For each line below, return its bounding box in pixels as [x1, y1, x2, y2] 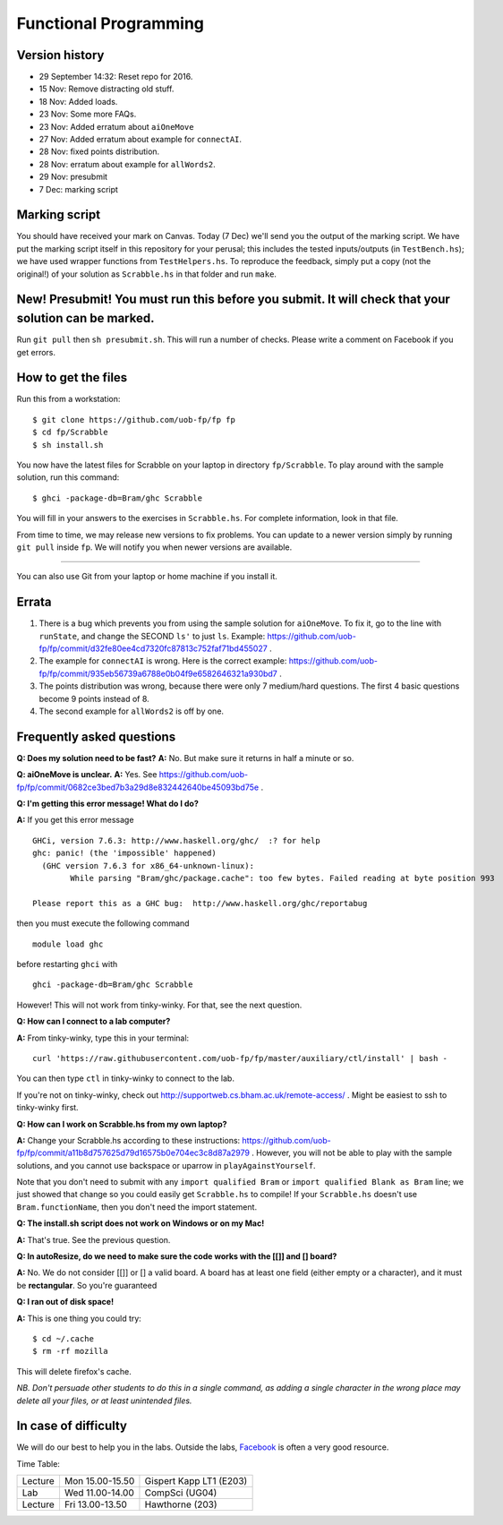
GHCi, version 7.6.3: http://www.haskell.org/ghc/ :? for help [32, 835, 321, 845]
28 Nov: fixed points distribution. [38, 146, 160, 157]
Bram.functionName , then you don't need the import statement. [16, 1201, 258, 1212]
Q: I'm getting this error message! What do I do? [16, 798, 199, 810]
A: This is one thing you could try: [16, 1313, 142, 1324]
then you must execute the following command [16, 918, 190, 929]
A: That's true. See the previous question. [16, 1234, 171, 1245]
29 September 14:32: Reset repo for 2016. [38, 72, 193, 82]
